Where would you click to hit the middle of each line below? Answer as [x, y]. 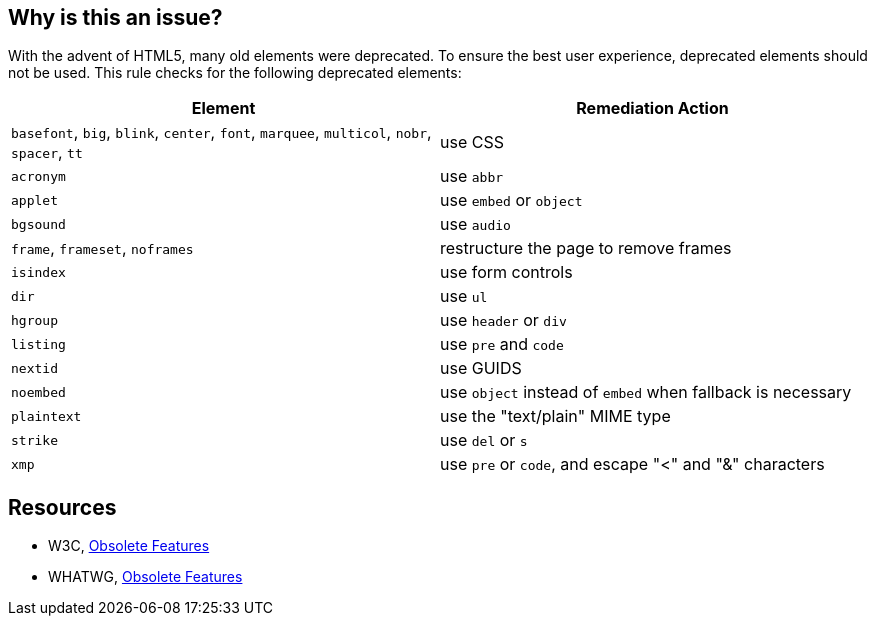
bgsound [38, 224]
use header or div [503, 320]
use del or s [484, 440]
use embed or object [511, 200]
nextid [34, 368]
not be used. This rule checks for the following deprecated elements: [235, 73]
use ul [464, 296]
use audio [475, 224]
